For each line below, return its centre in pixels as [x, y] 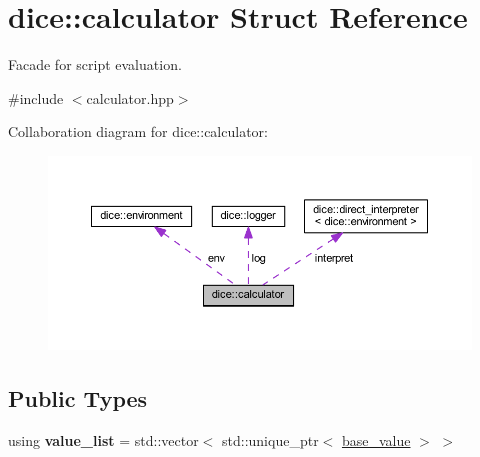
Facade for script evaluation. [95, 64]
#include [36, 97]
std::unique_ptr [270, 439]
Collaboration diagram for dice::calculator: [138, 131]
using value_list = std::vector [103, 439]
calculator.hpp [130, 97]
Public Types [78, 397]
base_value [376, 439]
